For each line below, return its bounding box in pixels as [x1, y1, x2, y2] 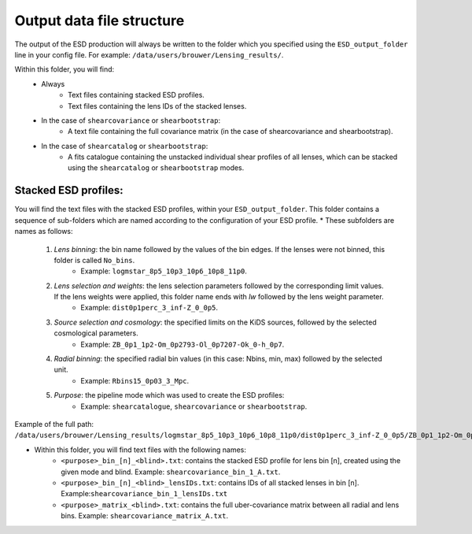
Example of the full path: [14, 420, 94, 428]
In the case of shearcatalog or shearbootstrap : [41, 141, 208, 150]
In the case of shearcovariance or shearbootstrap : [41, 115, 220, 125]
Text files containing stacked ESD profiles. [68, 91, 205, 100]
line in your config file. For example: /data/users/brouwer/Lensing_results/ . [14, 50, 284, 59]
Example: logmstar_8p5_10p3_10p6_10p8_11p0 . [80, 266, 248, 276]
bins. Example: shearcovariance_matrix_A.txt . [61, 511, 228, 521]
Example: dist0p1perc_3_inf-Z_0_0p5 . [80, 303, 219, 313]
